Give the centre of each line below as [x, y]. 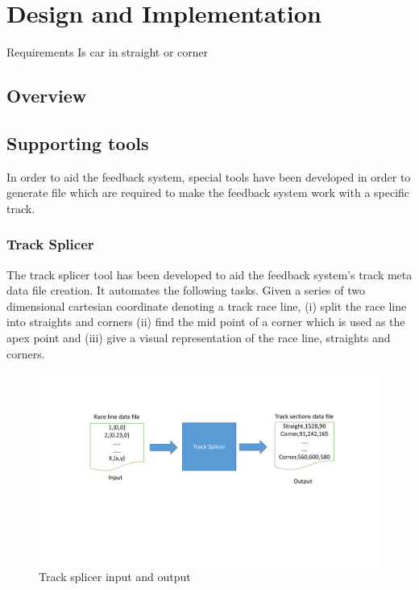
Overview [47, 96]
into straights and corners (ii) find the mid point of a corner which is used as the [206, 322]
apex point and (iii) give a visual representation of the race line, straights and [199, 338]
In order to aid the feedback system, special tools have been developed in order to [209, 176]
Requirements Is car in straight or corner [108, 52]
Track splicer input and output [115, 577]
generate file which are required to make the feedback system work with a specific [208, 192]
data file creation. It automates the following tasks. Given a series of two [186, 290]
